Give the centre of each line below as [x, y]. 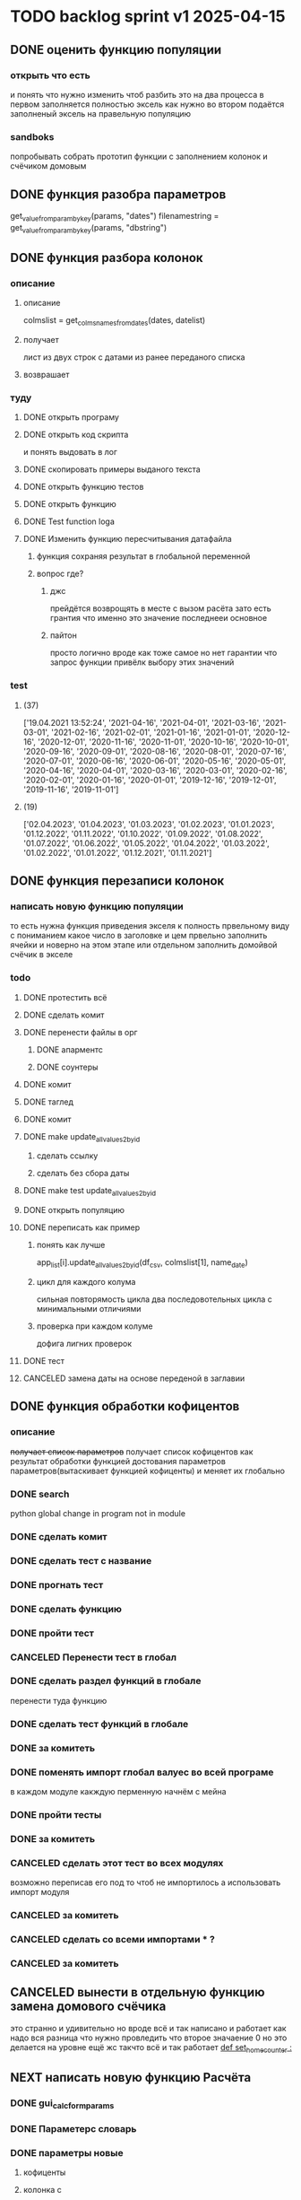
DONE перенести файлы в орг [80, 1032]
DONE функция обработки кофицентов [125, 1406]
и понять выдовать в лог [70, 452]
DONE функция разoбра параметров [118, 194]
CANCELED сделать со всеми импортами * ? [113, 1939]
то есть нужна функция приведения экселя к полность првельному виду [150, 926]
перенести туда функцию [59, 1700]
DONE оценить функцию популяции [116, 50]
